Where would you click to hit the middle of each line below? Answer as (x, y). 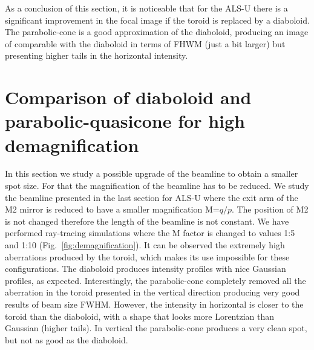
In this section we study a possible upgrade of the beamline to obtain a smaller (152, 173)
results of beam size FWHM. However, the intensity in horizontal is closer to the (154, 304)
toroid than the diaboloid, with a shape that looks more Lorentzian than (140, 316)
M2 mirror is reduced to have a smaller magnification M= (112, 209)
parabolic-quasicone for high (125, 121)
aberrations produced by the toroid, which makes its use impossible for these (147, 256)
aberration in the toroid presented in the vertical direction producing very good (152, 292)
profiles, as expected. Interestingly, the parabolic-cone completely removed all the (155, 280)
